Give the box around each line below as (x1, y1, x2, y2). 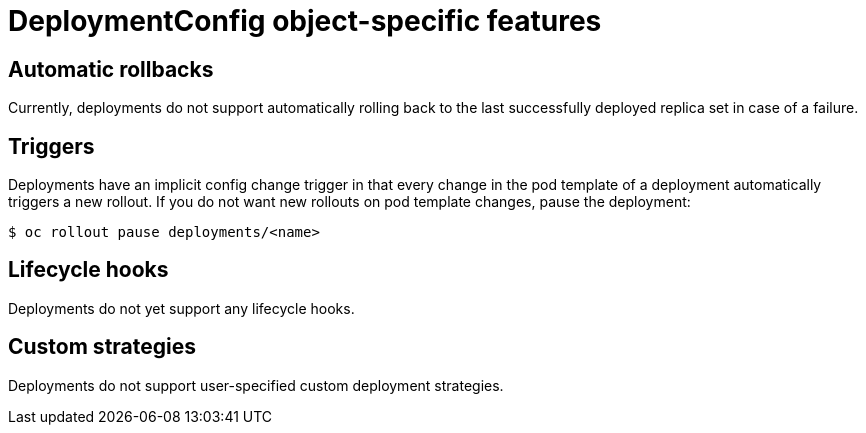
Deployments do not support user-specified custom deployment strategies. (8, 376, 504, 394)
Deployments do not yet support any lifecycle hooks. (8, 299, 355, 317)
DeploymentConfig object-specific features (8, 4, 602, 38)
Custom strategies (8, 334, 197, 360)
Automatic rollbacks (8, 56, 214, 82)
